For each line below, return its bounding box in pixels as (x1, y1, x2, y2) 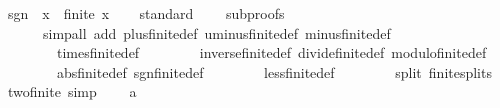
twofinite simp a (7, 81, 137, 102)
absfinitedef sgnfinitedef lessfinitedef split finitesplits (56, 61, 492, 82)
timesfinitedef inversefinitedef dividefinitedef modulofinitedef (56, 42, 487, 63)
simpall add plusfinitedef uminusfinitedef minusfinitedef (42, 22, 391, 43)
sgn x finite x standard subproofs (7, 3, 285, 23)
